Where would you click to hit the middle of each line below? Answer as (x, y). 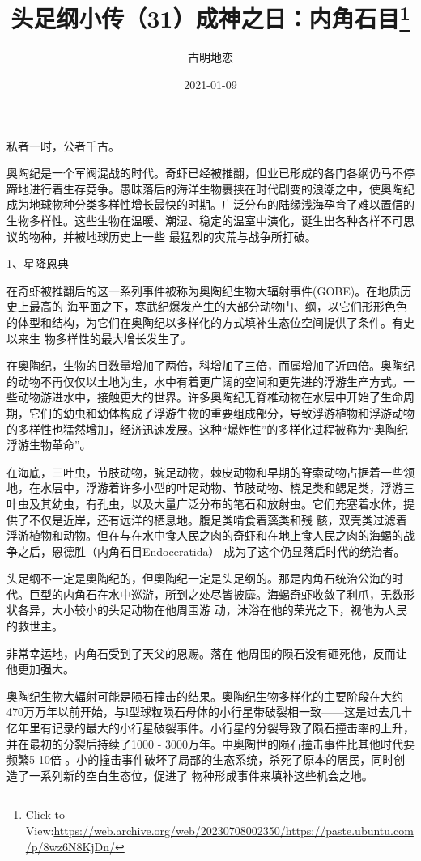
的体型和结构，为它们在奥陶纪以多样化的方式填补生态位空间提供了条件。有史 (210, 322)
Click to (45, 814)
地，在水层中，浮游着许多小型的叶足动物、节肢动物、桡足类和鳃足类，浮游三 (210, 488)
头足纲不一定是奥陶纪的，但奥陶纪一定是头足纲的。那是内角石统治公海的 (199, 578)
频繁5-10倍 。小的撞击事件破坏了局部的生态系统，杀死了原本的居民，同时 (200, 759)
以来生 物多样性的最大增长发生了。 (99, 338)
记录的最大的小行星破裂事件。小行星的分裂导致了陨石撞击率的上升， (233, 728)
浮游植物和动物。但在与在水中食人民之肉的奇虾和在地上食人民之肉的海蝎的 (205, 535)
